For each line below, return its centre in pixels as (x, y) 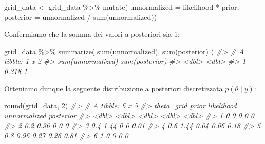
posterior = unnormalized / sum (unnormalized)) (81, 17)
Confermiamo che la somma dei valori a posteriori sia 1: (92, 34)
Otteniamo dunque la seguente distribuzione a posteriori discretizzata (113, 88)
